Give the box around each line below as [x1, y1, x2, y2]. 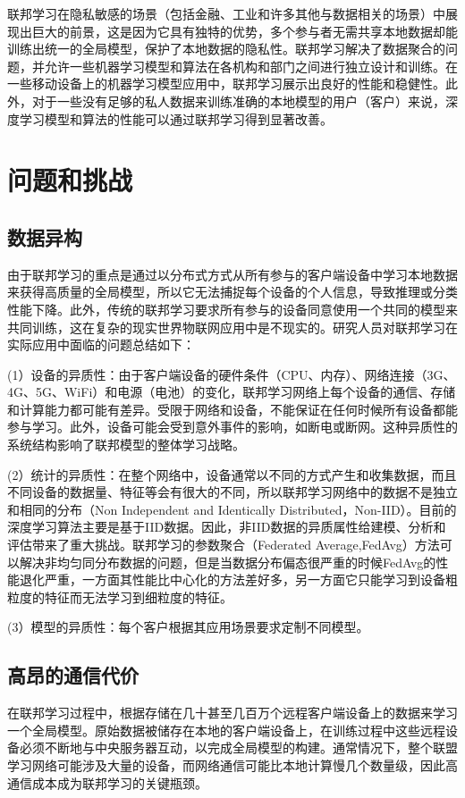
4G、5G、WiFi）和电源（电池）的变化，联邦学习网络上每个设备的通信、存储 [7, 382, 456, 401]
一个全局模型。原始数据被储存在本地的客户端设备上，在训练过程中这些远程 [7, 720, 445, 739]
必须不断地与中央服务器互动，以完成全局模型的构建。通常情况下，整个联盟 [19, 738, 458, 757]
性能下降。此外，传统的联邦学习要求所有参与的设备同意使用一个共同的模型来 [7, 299, 458, 318]
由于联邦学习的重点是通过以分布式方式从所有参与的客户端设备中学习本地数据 [7, 265, 458, 283]
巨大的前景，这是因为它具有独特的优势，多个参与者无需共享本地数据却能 [31, 21, 458, 40]
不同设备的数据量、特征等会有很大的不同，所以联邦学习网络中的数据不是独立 [7, 483, 458, 501]
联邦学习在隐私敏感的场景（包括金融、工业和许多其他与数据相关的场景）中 [7, 4, 445, 22]
